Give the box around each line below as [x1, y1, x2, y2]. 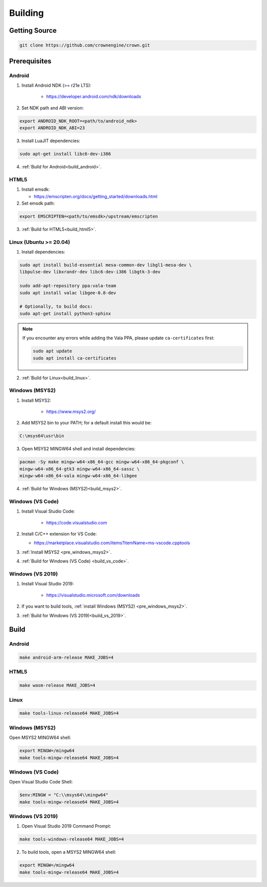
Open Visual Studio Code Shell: [9, 779, 73, 785]
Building [9, 7, 44, 18]
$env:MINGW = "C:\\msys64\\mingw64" [19, 792, 109, 798]
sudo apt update [33, 348, 73, 354]
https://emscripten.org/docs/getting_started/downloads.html [34, 193, 158, 199]
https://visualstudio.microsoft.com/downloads [46, 592, 140, 598]
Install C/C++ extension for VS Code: [21, 531, 97, 537]
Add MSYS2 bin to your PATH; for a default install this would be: [21, 420, 152, 426]
